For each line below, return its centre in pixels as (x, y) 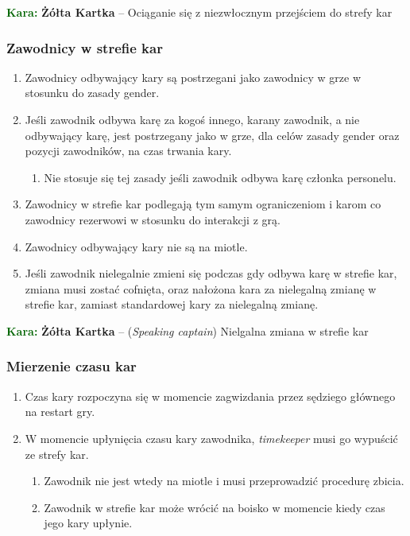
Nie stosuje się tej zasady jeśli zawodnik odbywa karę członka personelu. (220, 177)
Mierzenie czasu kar (72, 366)
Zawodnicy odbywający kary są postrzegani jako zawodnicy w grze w (193, 77)
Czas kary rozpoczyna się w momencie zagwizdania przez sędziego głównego (210, 396)
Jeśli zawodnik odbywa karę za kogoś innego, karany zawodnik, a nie (192, 119)
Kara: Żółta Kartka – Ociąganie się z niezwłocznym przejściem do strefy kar (199, 12)
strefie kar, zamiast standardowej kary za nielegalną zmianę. (172, 304)
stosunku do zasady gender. (92, 93)
